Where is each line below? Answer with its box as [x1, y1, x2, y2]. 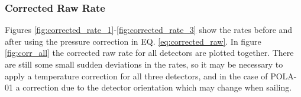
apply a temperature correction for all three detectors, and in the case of [5, 69, 268, 82]
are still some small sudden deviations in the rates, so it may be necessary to [5, 58, 283, 70]
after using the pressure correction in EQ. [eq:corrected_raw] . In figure [5, 35, 261, 47]
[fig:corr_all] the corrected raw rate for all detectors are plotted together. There [5, 46, 294, 59]
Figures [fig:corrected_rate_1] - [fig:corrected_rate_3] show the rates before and [5, 24, 293, 36]
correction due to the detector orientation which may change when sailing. [22, 81, 292, 93]
